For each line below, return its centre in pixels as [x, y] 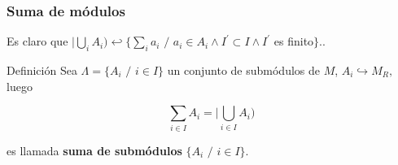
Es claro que [37, 41]
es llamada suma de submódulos [94, 150]
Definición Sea [42, 70]
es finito [294, 41]
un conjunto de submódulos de [243, 70]
